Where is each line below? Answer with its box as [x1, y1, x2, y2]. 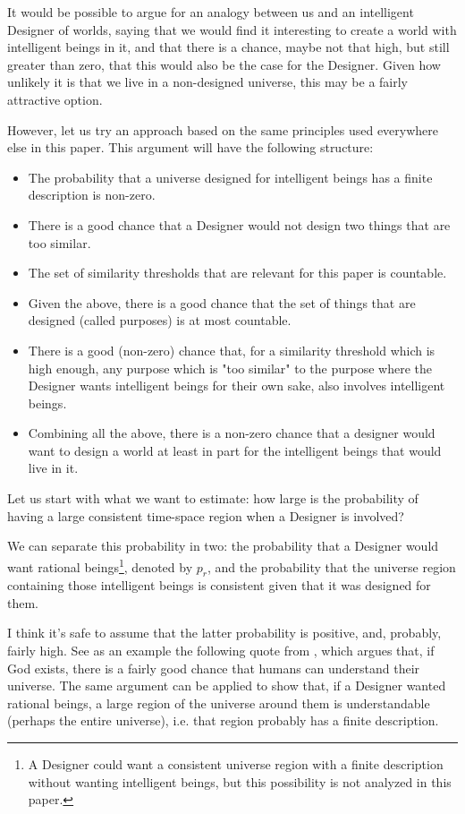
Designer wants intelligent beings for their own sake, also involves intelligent [28, 376, 445, 395]
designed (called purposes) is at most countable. [28, 311, 292, 330]
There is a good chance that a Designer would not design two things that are [28, 215, 451, 234]
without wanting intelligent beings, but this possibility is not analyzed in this [28, 772, 452, 791]
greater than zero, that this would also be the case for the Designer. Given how [7, 55, 441, 73]
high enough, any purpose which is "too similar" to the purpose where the [28, 358, 432, 377]
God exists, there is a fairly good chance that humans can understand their [7, 658, 420, 677]
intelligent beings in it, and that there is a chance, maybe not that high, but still [7, 38, 450, 56]
